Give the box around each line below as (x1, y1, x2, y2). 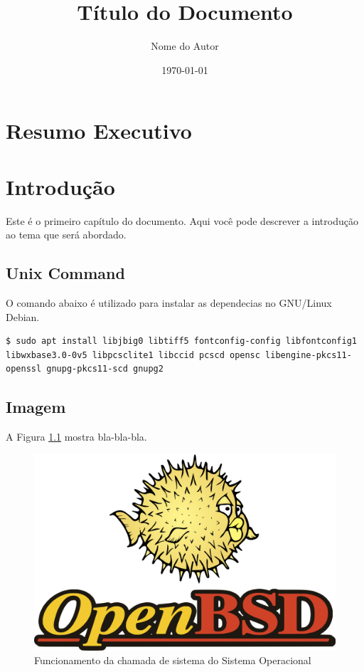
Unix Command (6, 262, 125, 284)
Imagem (6, 396, 66, 418)
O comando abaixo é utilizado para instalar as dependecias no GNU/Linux (6, 295, 332, 310)
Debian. (6, 309, 40, 324)
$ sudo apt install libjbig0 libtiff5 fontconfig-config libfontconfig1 (6, 336, 357, 347)
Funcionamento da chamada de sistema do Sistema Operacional (34, 653, 311, 668)
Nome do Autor (151, 38, 219, 53)
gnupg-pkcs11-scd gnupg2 (46, 364, 164, 374)
